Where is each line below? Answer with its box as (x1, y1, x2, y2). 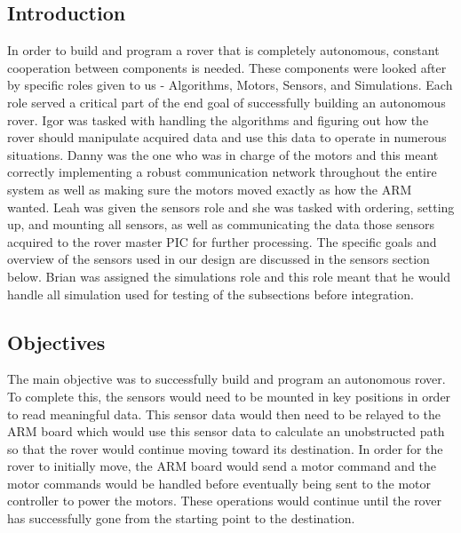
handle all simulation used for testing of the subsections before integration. (7, 284, 414, 303)
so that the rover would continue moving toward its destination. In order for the (7, 439, 443, 457)
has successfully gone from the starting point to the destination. (7, 509, 355, 528)
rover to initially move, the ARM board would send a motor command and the (7, 457, 437, 475)
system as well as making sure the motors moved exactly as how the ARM (7, 179, 412, 198)
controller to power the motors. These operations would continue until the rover (7, 491, 441, 510)
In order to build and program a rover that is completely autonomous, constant (7, 41, 440, 60)
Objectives (7, 328, 106, 355)
